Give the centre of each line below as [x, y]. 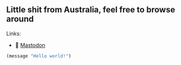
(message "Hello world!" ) [39, 56]
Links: [14, 33]
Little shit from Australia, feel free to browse [91, 10]
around [20, 19]
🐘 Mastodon [30, 45]
